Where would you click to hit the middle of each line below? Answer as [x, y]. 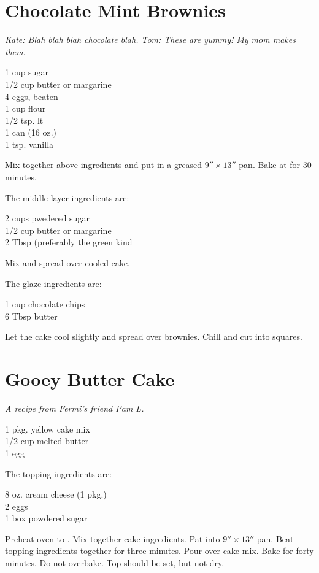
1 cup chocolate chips [45, 304]
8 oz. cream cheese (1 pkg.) [56, 494]
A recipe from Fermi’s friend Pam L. [75, 408]
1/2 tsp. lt [24, 120]
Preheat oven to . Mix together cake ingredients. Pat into [113, 538]
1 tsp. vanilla [29, 144]
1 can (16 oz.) [31, 132]
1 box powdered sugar [46, 518]
